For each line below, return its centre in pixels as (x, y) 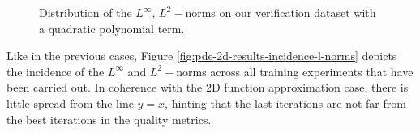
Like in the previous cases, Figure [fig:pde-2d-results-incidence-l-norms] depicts (202, 56)
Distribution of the (86, 12)
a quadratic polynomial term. (112, 28)
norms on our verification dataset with (281, 12)
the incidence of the (56, 71)
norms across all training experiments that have (295, 71)
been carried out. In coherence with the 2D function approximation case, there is (208, 87)
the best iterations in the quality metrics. (109, 119)
